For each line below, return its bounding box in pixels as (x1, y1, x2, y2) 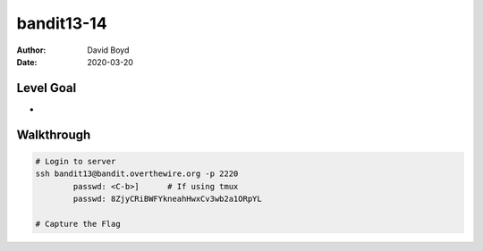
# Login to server (35, 156, 116, 166)
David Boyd (87, 45, 130, 55)
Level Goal (16, 80, 77, 96)
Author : (16, 45, 47, 55)
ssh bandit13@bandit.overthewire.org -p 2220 (35, 169, 239, 179)
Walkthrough (16, 127, 91, 142)
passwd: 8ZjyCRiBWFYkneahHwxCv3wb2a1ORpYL (72, 194, 263, 205)
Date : (16, 56, 38, 67)
